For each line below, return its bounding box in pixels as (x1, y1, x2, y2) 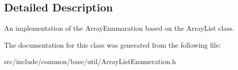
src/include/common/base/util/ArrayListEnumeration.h (4, 56, 176, 67)
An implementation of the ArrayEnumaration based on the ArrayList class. (4, 23, 235, 33)
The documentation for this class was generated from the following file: (4, 39, 221, 50)
